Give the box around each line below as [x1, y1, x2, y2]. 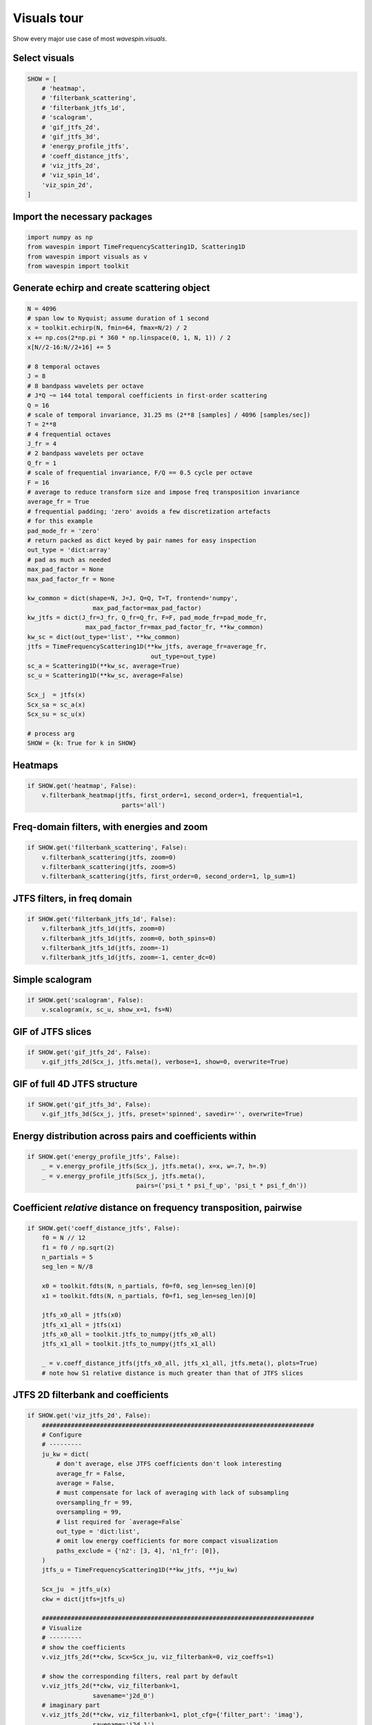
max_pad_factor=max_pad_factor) [92, 604, 203, 612]
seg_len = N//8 [41, 1263, 93, 1271]
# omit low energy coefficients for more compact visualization [56, 1537, 278, 1545]
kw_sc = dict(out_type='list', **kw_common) [27, 633, 180, 641]
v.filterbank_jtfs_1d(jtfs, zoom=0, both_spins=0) [41, 934, 216, 942]
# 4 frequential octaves [27, 430, 112, 438]
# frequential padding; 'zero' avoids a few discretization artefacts [27, 507, 271, 515]
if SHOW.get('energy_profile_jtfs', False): [27, 1153, 180, 1161]
